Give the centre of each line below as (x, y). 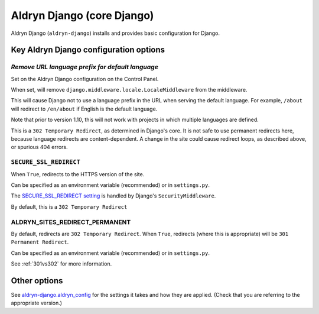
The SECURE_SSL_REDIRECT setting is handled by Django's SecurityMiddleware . (113, 196)
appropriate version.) (36, 303)
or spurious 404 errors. (39, 147)
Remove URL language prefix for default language (85, 67)
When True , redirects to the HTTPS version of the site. (78, 174)
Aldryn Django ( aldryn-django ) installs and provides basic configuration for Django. (115, 33)
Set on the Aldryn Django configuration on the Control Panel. (85, 79)
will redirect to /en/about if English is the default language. (84, 109)
